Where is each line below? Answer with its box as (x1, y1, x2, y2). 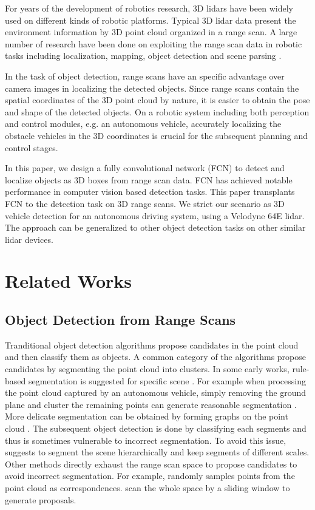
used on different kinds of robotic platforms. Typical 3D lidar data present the (5, 13, 296, 26)
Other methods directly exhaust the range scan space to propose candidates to (5, 457, 297, 470)
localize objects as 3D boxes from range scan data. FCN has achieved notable (5, 173, 293, 186)
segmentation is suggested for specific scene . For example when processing (28, 374, 306, 387)
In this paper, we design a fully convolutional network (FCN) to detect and (5, 161, 285, 174)
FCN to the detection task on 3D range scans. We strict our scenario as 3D (5, 197, 285, 209)
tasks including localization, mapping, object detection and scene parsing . (5, 49, 282, 62)
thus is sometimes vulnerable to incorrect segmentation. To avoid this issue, (5, 433, 286, 446)
